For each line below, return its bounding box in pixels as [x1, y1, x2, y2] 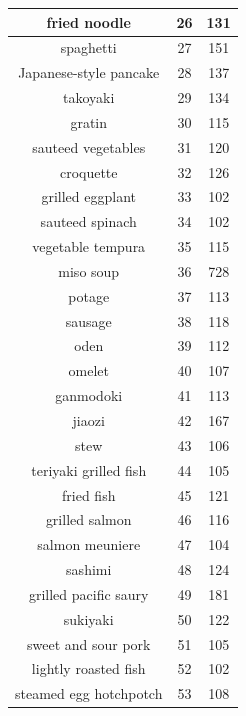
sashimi [66, 559, 112, 580]
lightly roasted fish [31, 658, 146, 679]
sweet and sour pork [26, 633, 151, 654]
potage [68, 285, 110, 306]
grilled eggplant [41, 186, 136, 207]
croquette [59, 161, 118, 182]
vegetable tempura [32, 236, 146, 257]
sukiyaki [63, 608, 114, 629]
